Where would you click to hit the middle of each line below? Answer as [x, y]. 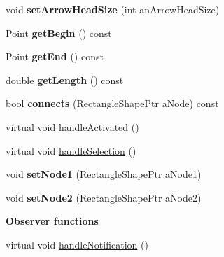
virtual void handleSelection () [71, 150]
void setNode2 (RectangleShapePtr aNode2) [104, 197]
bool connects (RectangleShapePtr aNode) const [112, 103]
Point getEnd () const [55, 56]
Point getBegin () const [59, 33]
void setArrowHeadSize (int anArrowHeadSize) [113, 9]
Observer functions [52, 221]
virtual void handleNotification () [77, 244]
